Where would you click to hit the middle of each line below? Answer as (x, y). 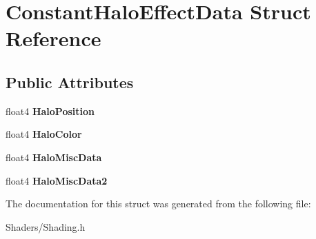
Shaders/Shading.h (46, 226)
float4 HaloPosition (50, 111)
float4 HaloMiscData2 (57, 180)
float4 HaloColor (44, 134)
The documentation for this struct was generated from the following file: (158, 204)
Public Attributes (70, 82)
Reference (53, 38)
